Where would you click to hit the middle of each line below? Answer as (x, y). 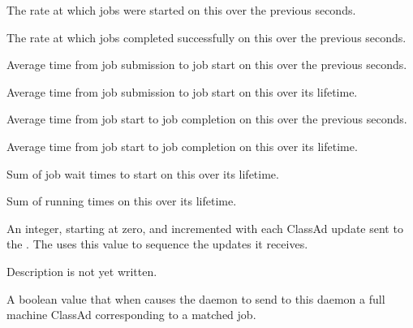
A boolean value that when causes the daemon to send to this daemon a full (196, 298)
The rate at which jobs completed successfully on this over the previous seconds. (206, 37)
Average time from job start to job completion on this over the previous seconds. (207, 119)
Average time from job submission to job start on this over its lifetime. (182, 91)
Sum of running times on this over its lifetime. (122, 201)
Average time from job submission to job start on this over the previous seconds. (207, 65)
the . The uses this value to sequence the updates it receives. (157, 244)
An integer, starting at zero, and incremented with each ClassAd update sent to (205, 228)
